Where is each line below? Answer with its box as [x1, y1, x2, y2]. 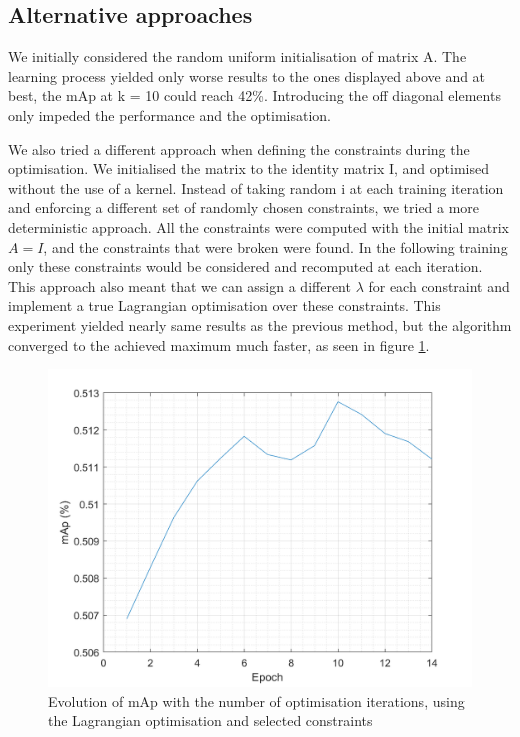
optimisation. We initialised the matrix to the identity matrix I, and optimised [8, 158, 490, 179]
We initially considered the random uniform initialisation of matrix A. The [8, 46, 467, 67]
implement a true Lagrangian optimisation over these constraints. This [8, 295, 441, 316]
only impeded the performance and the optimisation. [8, 104, 331, 125]
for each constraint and [368, 275, 510, 296]
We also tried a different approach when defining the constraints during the [8, 138, 470, 159]
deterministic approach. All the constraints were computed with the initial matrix [8, 216, 509, 237]
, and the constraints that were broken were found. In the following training [43, 236, 508, 257]
